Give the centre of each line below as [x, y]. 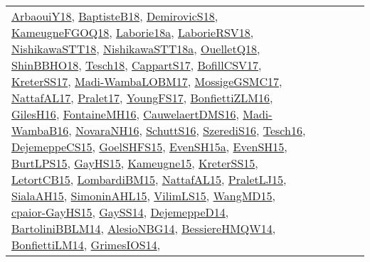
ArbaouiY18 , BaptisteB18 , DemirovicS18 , [115, 16]
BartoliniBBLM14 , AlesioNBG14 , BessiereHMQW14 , [144, 228]
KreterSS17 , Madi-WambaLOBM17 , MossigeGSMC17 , [147, 81]
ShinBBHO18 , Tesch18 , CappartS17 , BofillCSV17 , [137, 65]
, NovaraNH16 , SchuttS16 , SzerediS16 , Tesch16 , [187, 130]
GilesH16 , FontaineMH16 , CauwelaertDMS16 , [125, 114]
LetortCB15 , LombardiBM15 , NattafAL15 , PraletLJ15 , [149, 179]
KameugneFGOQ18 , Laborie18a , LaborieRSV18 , [133, 32]
